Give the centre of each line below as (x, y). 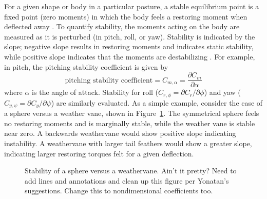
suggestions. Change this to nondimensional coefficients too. (119, 191)
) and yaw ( (222, 92)
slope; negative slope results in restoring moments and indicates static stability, (129, 46)
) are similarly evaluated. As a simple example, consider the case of (157, 102)
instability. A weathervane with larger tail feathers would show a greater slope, (128, 143)
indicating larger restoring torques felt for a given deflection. (99, 153)
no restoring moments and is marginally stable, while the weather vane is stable (130, 123)
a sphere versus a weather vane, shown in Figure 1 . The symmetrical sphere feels (132, 113)
